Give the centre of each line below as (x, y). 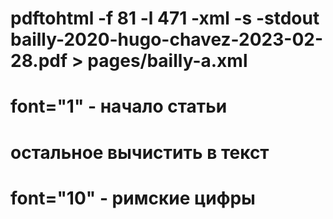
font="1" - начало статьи (119, 106)
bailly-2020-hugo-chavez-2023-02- (166, 39)
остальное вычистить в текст (140, 152)
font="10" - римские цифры (133, 198)
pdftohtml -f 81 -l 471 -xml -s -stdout (165, 18)
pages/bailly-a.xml (167, 61)
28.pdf (39, 61)
